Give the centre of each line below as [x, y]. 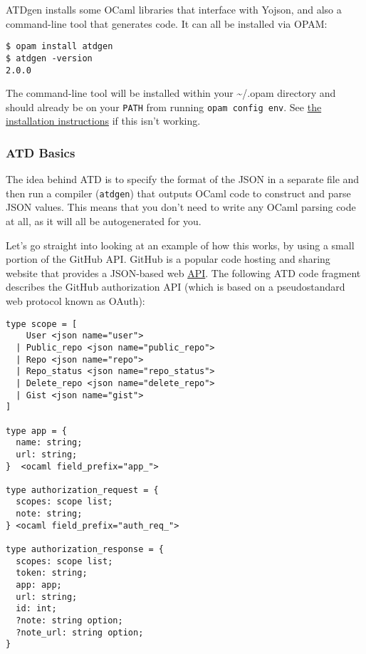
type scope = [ [42, 324]
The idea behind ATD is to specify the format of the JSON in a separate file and [183, 179]
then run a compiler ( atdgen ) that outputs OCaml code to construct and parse [178, 193]
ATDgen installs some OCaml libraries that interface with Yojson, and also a [174, 9]
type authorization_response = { [85, 550]
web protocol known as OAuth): [75, 301]
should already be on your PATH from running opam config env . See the [164, 107]
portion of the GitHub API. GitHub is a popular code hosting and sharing [168, 259]
